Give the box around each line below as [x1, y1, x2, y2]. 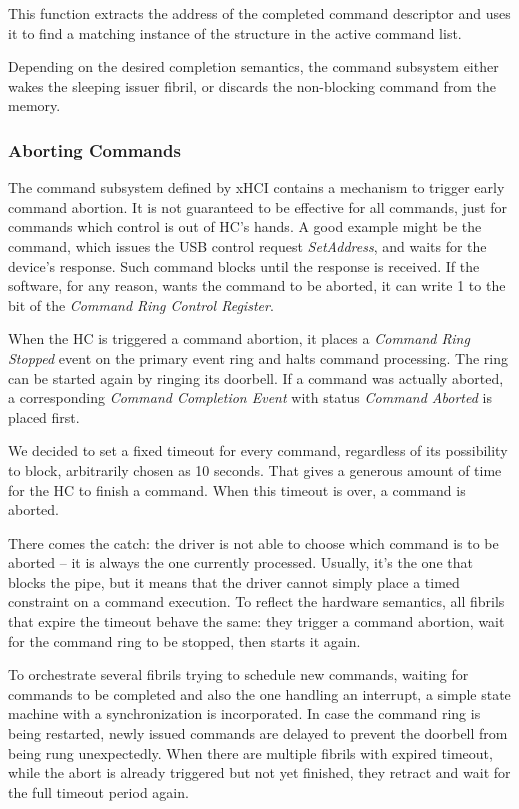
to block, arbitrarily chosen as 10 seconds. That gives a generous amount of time [8, 459, 502, 480]
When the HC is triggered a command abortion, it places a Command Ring [8, 328, 470, 349]
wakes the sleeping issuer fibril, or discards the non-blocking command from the [8, 75, 496, 96]
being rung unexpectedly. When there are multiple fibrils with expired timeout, [8, 742, 493, 763]
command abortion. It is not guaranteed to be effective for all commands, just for [8, 196, 507, 217]
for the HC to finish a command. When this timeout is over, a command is [8, 479, 466, 500]
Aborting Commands [8, 137, 181, 162]
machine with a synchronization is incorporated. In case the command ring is [8, 703, 481, 724]
